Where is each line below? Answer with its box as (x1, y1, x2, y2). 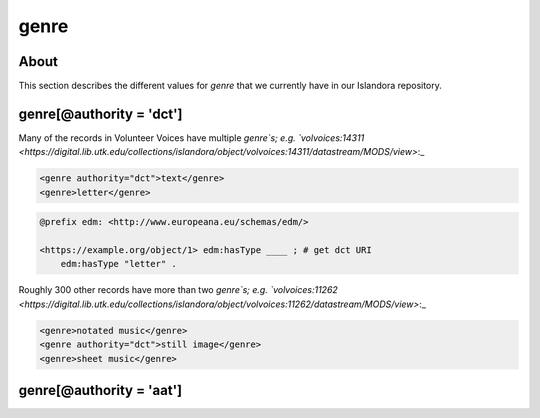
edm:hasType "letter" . (60, 258, 177, 270)
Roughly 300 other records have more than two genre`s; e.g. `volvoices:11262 (18, 284, 339, 296)
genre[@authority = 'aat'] (18, 382, 183, 399)
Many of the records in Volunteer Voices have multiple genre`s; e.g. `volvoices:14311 (18, 131, 365, 144)
